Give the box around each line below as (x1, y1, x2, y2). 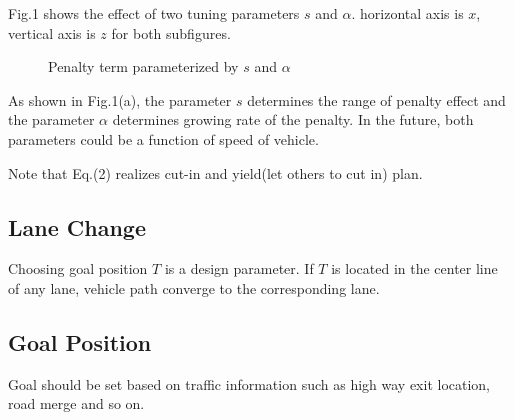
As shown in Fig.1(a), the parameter (8, 89, 232, 110)
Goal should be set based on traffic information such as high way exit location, (8, 373, 491, 394)
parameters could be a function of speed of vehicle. (8, 128, 319, 149)
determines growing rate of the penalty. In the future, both (112, 109, 474, 130)
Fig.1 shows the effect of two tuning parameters (8, 3, 300, 23)
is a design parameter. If (164, 258, 314, 279)
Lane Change (8, 211, 146, 242)
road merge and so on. (8, 393, 145, 414)
